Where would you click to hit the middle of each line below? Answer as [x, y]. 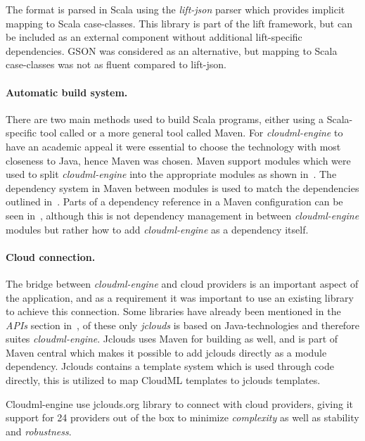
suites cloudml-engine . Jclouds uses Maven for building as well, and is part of [172, 339]
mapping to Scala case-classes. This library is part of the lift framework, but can [179, 23]
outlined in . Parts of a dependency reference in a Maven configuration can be [174, 202]
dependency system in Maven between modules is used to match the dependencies [182, 187]
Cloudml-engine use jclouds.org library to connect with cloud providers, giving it [179, 403]
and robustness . [39, 431]
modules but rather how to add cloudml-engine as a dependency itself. [157, 229]
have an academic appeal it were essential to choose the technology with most [173, 146]
